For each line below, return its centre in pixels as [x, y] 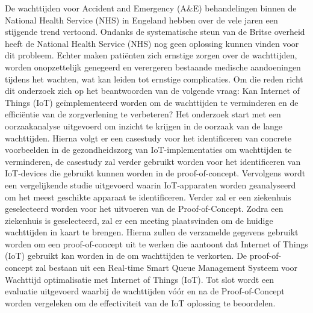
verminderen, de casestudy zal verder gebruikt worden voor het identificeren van [153, 161]
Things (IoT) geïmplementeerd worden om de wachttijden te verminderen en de [152, 102]
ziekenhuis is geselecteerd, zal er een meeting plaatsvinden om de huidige [139, 220]
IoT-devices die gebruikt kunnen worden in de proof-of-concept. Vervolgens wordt [155, 173]
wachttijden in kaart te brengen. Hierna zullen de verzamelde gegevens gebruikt [152, 232]
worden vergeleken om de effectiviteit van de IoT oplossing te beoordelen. [140, 302]
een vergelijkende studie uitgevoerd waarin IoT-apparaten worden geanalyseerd [150, 184]
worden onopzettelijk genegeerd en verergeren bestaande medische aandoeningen [153, 67]
